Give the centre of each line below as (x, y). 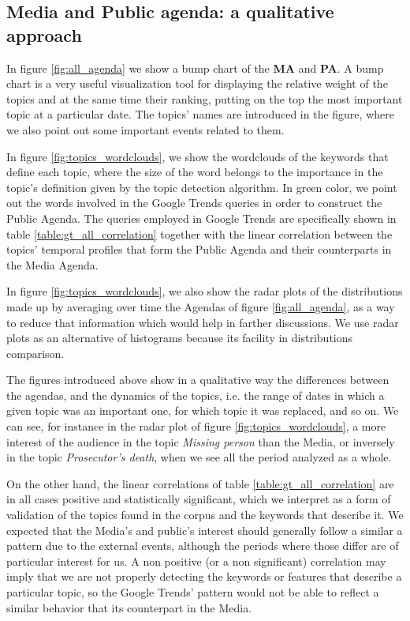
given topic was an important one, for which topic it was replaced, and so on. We (203, 410)
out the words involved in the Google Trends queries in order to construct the (194, 203)
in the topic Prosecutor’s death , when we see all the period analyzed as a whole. (199, 457)
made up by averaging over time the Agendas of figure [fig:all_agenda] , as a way (201, 306)
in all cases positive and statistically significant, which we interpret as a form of (199, 499)
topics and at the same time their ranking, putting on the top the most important (205, 98)
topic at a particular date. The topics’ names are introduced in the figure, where (200, 114)
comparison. (35, 353)
